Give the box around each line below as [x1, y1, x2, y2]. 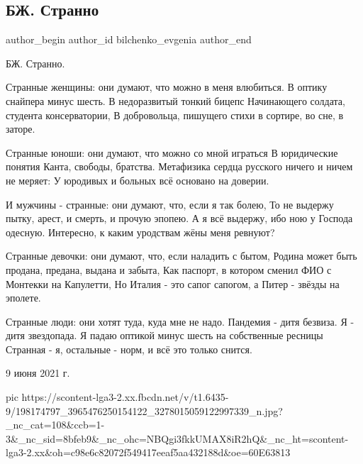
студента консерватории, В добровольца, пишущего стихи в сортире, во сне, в [6, 107, 344, 122]
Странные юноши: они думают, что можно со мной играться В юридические [6, 145, 338, 160]
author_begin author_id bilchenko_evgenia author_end [6, 32, 252, 47]
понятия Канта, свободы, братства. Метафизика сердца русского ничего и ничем [6, 159, 353, 174]
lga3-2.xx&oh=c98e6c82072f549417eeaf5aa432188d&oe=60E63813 [6, 445, 291, 460]
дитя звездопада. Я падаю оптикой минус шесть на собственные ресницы [6, 328, 323, 343]
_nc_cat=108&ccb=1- [6, 417, 105, 432]
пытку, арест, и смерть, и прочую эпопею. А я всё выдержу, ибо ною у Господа [6, 211, 353, 226]
